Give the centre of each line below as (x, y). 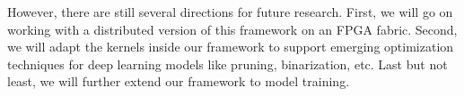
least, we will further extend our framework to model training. (179, 81)
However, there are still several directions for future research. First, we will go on (230, 12)
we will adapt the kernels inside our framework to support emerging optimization (231, 47)
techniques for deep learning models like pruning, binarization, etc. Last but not (228, 64)
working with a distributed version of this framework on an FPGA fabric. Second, (232, 29)
